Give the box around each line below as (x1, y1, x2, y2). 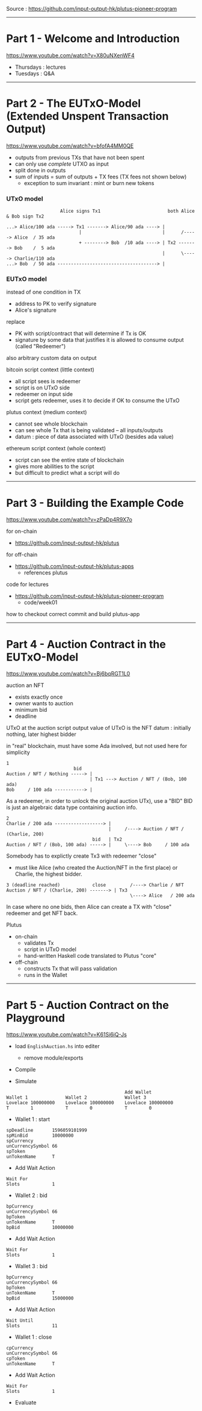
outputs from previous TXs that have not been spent (14, 154, 145, 161)
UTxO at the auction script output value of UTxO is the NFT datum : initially (6, 724, 191, 732)
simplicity (6, 749, 30, 756)
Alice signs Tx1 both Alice (60, 208, 195, 215)
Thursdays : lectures (14, 63, 66, 71)
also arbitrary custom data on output (6, 354, 97, 362)
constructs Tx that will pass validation (23, 965, 117, 972)
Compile (14, 1066, 36, 1073)
